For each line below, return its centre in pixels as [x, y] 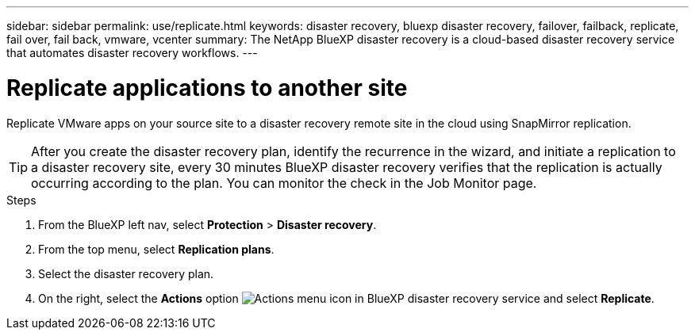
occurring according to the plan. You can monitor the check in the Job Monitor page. [284, 183]
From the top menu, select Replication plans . [156, 249]
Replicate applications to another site [207, 88]
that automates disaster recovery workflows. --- [132, 53]
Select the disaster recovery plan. [126, 273]
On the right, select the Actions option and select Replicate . [346, 298]
